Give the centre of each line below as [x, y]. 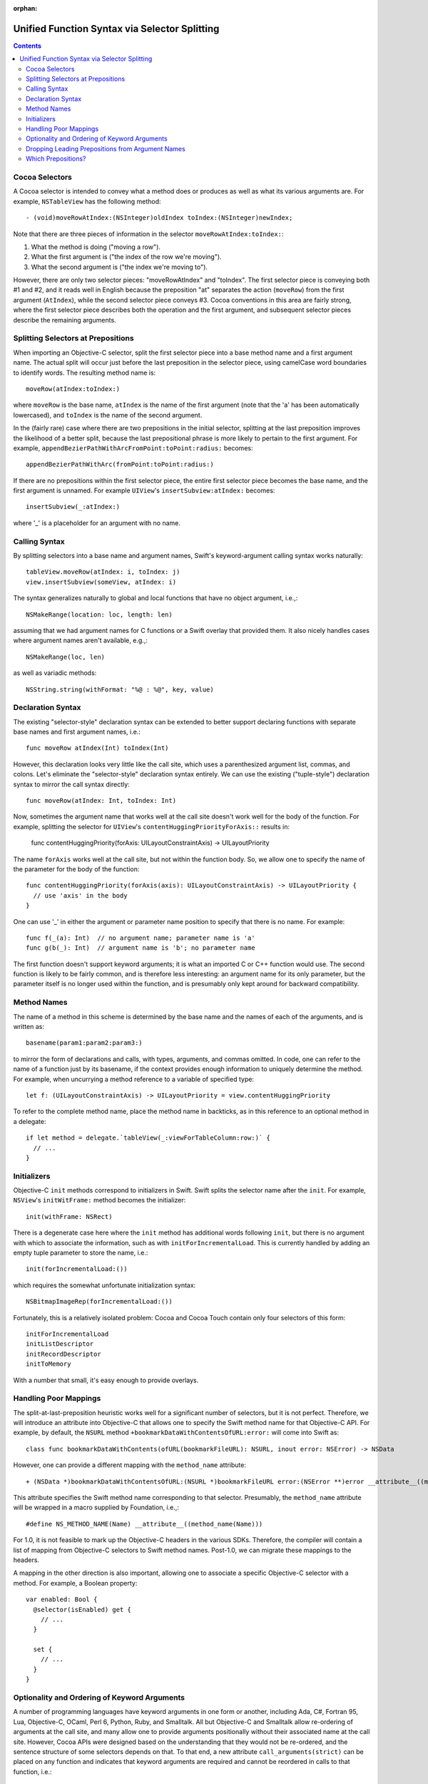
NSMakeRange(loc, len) [66, 657]
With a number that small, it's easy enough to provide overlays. [106, 1380]
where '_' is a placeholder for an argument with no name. [97, 523]
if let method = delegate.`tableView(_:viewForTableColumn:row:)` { [148, 1138]
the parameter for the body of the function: [76, 869]
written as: [29, 1027]
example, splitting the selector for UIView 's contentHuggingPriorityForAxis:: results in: [152, 826]
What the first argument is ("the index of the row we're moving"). [126, 257]
